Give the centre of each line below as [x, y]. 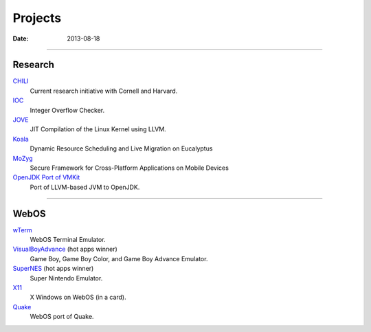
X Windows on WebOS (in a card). [78, 297]
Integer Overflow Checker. [67, 110]
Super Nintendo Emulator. [66, 278]
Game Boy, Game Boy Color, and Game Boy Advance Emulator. [119, 258]
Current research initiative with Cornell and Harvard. [104, 91]
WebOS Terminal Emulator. [68, 240]
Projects [37, 18]
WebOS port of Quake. [62, 317]
